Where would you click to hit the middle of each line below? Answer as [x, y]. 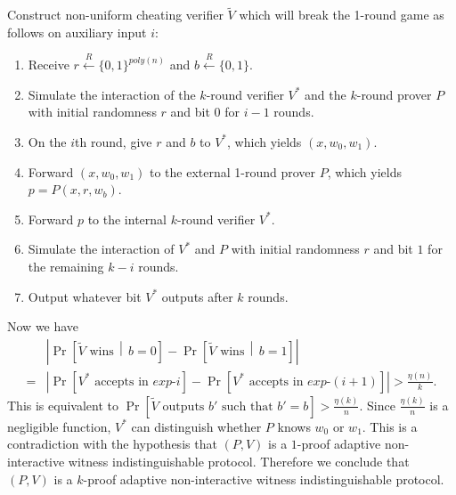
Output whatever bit [85, 296]
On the [47, 141]
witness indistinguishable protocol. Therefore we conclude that [239, 461]
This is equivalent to [63, 405]
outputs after [197, 296]
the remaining [66, 266]
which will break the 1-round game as [342, 15]
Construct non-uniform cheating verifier [115, 15]
